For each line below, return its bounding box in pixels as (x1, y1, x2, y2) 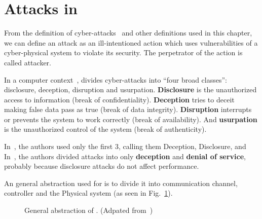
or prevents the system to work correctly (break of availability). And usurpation (4, 114, 257, 124)
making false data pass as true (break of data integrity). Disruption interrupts (4, 104, 252, 115)
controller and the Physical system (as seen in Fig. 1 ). (4, 188, 173, 198)
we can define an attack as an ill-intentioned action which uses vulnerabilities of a (4, 37, 258, 48)
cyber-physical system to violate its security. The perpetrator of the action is (4, 47, 243, 58)
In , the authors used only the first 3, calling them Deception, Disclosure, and (4, 141, 246, 152)
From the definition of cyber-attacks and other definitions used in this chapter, (4, 27, 252, 38)
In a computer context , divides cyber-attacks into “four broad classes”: (4, 74, 227, 85)
